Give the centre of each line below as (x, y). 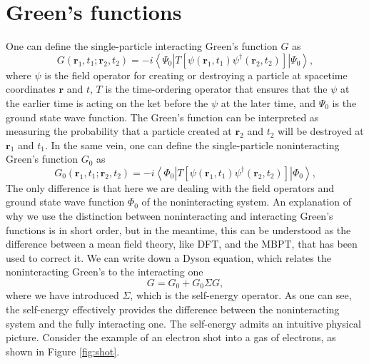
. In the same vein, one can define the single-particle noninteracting (192, 145)
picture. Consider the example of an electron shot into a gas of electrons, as (171, 337)
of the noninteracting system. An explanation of (246, 202)
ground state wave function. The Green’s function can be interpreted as (162, 117)
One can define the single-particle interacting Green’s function (142, 46)
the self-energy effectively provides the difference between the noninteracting (173, 309)
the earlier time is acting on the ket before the (107, 102)
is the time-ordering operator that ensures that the (216, 89)
